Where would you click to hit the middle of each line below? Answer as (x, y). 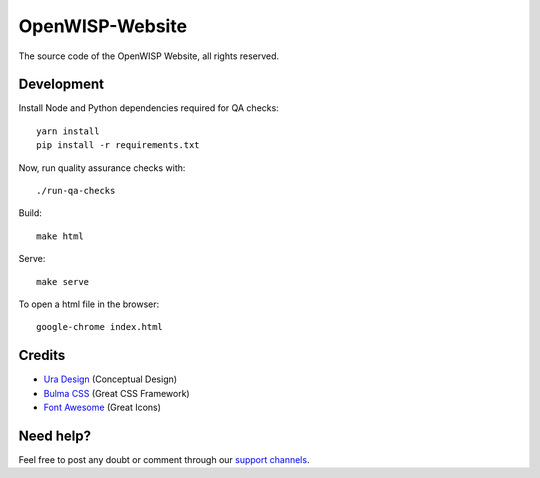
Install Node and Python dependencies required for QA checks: (148, 108)
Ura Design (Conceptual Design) (110, 379)
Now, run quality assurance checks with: (102, 167)
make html (60, 236)
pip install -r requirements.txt (118, 145)
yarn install (68, 131)
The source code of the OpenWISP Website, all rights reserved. (149, 56)
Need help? (55, 435)
